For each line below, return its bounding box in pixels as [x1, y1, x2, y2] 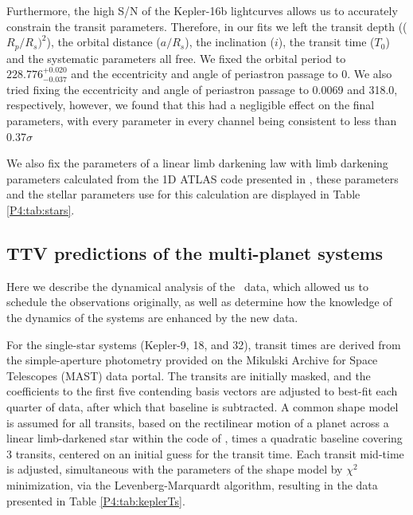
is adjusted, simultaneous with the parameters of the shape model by [6, 461, 343, 478]
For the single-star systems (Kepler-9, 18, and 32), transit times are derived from [6, 336, 401, 352]
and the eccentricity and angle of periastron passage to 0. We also [71, 65, 392, 82]
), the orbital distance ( [46, 33, 161, 50]
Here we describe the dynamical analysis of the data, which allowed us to [6, 277, 368, 294]
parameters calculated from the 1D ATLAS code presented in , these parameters [6, 170, 399, 187]
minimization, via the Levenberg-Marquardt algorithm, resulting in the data [6, 476, 378, 493]
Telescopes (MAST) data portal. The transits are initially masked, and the [6, 367, 371, 383]
